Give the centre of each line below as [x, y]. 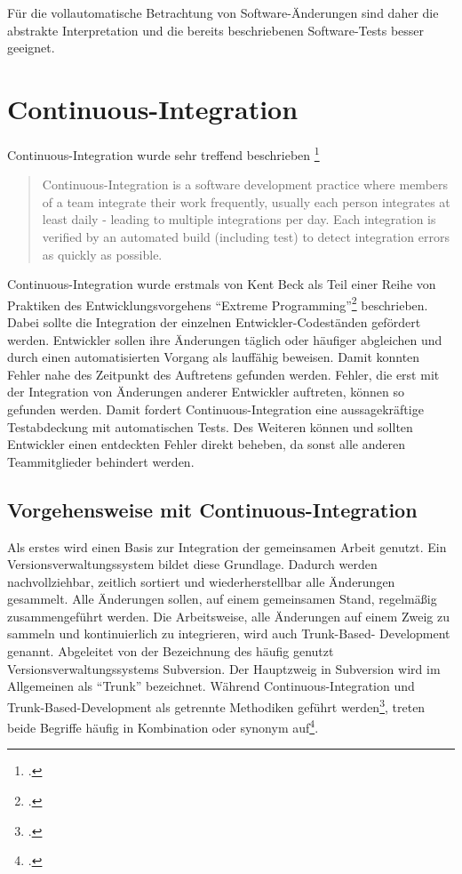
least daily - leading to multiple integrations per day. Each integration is [239, 219]
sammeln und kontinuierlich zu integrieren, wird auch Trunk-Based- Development [229, 633]
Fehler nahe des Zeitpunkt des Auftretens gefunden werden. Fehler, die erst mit [223, 374]
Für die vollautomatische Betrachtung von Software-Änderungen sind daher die [223, 12]
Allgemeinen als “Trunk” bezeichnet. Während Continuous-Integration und [211, 686]
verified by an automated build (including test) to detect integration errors [246, 236]
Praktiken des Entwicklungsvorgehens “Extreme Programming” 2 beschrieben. [218, 303]
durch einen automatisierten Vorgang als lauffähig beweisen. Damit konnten [214, 357]
